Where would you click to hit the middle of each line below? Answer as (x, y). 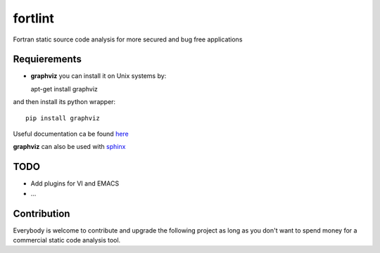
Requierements (47, 59)
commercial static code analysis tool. (67, 240)
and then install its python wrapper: (64, 102)
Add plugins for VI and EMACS (75, 183)
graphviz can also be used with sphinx (69, 147)
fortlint (33, 18)
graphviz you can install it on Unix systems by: (99, 76)
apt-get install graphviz (64, 89)
